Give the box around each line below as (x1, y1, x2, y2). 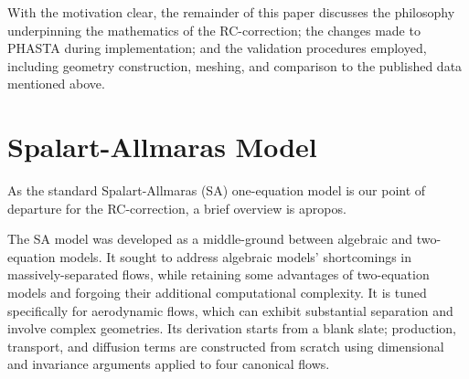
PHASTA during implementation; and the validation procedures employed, (7, 38, 427, 58)
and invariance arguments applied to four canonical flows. (7, 354, 330, 374)
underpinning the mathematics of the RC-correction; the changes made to (7, 20, 421, 39)
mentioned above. (7, 74, 105, 93)
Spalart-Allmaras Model (7, 128, 317, 165)
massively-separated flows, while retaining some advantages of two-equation (7, 265, 430, 284)
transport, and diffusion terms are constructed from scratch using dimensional (7, 336, 444, 355)
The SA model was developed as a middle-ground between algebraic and (7, 229, 413, 248)
